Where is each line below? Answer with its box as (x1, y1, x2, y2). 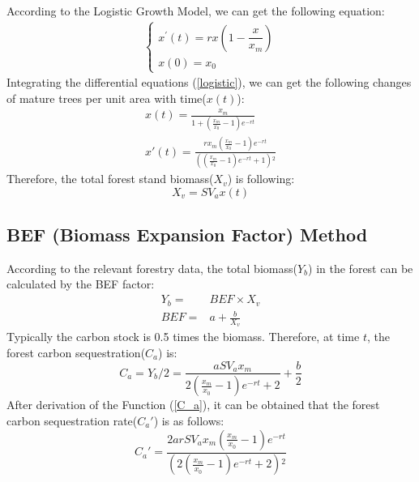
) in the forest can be (308, 259, 413, 276)
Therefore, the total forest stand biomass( (6, 170, 214, 187)
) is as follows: (153, 412, 224, 429)
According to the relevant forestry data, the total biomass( (6, 259, 297, 276)
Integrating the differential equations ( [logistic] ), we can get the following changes (6, 74, 412, 91)
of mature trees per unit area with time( (6, 89, 207, 106)
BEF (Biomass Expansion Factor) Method (6, 222, 368, 247)
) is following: (227, 170, 295, 187)
